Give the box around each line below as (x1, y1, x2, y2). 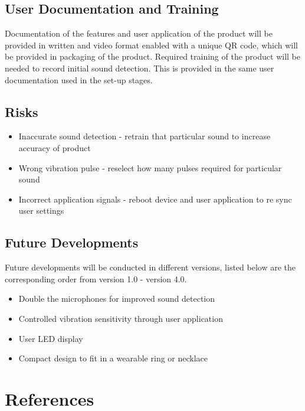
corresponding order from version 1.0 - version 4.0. (5, 272, 187, 285)
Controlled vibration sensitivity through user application (18, 312, 223, 324)
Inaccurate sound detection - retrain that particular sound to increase (18, 130, 271, 142)
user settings (18, 204, 64, 217)
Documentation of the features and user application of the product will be (5, 27, 273, 40)
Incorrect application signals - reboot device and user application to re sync (18, 193, 292, 205)
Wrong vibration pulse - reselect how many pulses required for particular (18, 161, 282, 174)
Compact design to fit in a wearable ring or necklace (18, 352, 208, 364)
